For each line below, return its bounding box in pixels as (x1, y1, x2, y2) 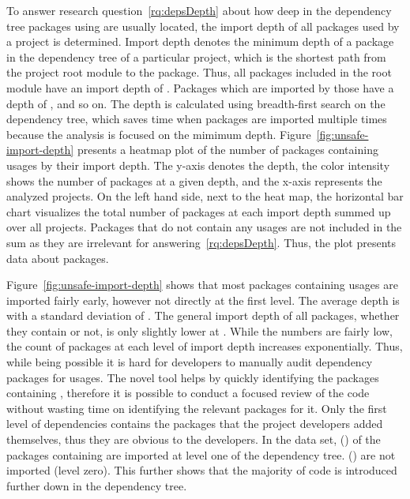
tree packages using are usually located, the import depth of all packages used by (6, 17, 400, 34)
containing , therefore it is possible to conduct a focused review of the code (6, 385, 370, 401)
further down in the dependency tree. (6, 477, 187, 493)
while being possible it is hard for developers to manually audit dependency (6, 354, 373, 370)
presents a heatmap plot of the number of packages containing (77, 141, 378, 158)
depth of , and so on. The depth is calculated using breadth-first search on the (6, 95, 386, 111)
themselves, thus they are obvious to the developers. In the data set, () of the (6, 431, 381, 448)
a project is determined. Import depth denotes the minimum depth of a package (6, 33, 394, 50)
